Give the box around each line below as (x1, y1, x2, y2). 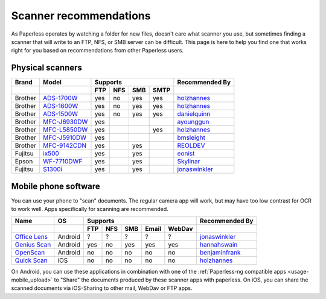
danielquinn (177, 110, 211, 118)
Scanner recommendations (11, 9, 151, 22)
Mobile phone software (11, 181, 101, 191)
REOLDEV (177, 142, 205, 150)
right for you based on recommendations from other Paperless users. (11, 47, 184, 54)
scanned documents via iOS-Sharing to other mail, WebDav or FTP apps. (11, 285, 193, 292)
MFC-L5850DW (43, 125, 88, 134)
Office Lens (14, 232, 48, 241)
